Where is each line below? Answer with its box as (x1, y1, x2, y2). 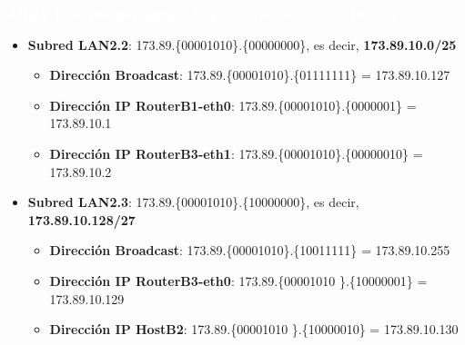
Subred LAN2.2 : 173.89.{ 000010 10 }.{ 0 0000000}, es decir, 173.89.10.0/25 (27, 34, 457, 54)
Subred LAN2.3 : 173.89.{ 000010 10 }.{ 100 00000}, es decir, (27, 192, 359, 212)
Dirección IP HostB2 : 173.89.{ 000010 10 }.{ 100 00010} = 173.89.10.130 (49, 320, 459, 339)
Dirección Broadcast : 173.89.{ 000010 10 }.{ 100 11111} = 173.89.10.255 (49, 241, 450, 260)
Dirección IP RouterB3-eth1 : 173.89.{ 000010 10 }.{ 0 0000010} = (49, 143, 423, 163)
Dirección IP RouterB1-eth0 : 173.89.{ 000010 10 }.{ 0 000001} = (49, 95, 417, 114)
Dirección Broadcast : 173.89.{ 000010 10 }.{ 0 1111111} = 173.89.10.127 (49, 65, 450, 84)
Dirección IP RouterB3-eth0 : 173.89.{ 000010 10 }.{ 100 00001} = (49, 271, 428, 290)
